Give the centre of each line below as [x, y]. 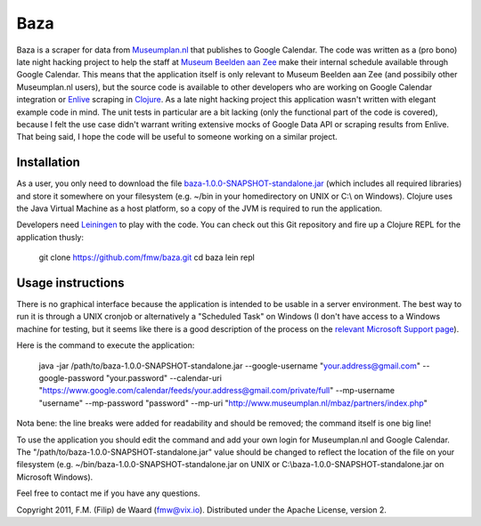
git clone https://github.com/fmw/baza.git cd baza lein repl [147, 257]
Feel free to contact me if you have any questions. [108, 493]
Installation [48, 162]
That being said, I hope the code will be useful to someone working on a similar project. [177, 137]
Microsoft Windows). [55, 477]
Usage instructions [70, 283]
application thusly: [50, 237]
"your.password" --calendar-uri [164, 378]
